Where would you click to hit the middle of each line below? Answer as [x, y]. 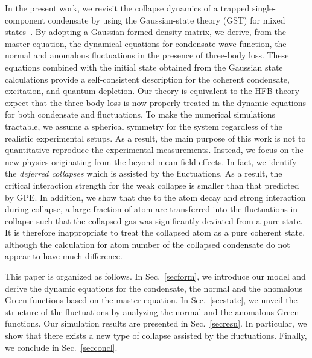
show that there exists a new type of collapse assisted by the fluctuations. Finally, [156, 335]
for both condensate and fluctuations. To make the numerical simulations [140, 114]
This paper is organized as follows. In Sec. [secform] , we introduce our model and [155, 276]
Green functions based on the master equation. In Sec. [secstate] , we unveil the [151, 300]
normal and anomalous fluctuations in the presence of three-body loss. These [147, 55]
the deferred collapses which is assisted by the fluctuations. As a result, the [144, 173]
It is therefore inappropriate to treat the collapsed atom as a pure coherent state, [155, 232]
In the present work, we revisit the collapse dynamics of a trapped [127, 8]
